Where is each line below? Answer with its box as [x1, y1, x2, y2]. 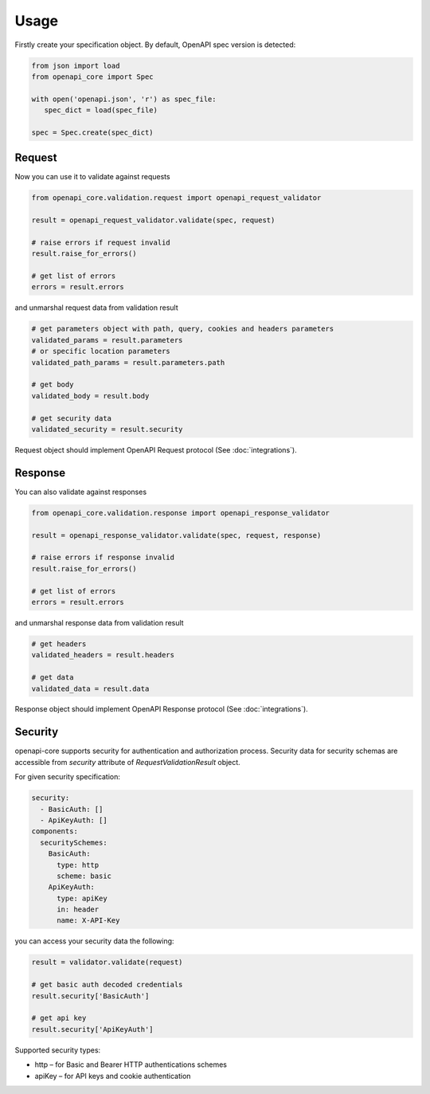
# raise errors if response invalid [31, 553, 175, 562]
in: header [57, 905, 100, 914]
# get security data [31, 414, 111, 422]
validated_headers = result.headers [31, 650, 175, 660]
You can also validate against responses [14, 487, 147, 496]
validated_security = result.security [31, 425, 183, 433]
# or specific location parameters [31, 347, 170, 356]
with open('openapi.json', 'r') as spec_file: [31, 94, 217, 104]
